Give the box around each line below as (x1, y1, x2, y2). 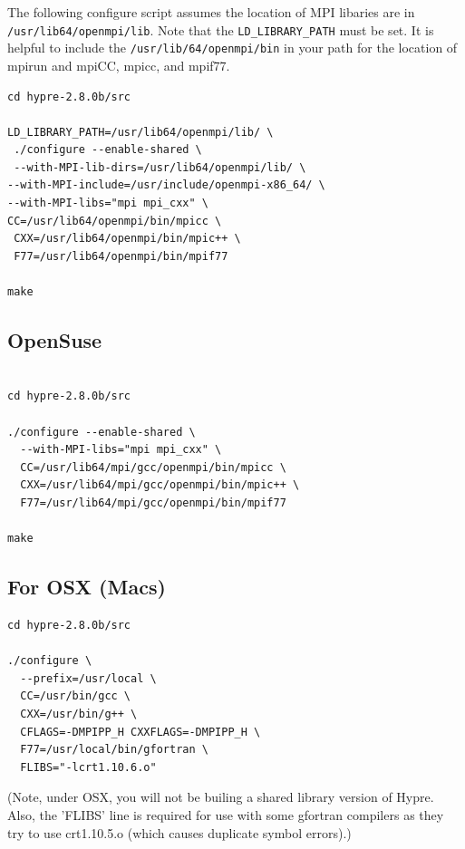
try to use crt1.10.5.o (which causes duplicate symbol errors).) (7, 823, 352, 842)
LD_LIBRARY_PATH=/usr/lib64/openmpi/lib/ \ (7, 125, 274, 139)
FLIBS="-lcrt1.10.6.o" (20, 760, 157, 774)
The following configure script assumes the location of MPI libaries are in (7, 3, 415, 21)
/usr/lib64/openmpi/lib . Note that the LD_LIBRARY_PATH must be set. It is (7, 20, 434, 39)
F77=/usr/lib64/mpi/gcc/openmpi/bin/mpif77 (20, 496, 286, 509)
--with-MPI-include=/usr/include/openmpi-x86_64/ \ (7, 178, 325, 192)
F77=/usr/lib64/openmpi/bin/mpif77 (14, 249, 228, 263)
